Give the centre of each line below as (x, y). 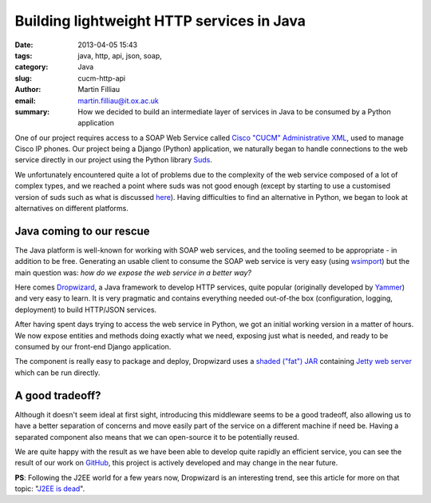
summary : (32, 111)
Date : (24, 45)
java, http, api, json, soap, (120, 55)
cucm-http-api (102, 78)
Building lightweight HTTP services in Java (160, 21)
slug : (23, 78)
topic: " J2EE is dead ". (50, 489)
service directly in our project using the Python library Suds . (114, 160)
